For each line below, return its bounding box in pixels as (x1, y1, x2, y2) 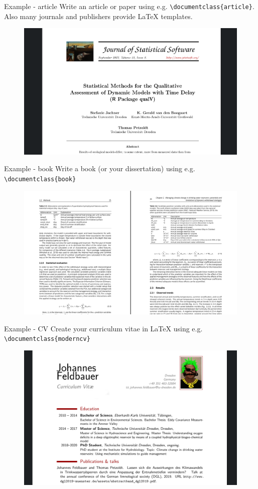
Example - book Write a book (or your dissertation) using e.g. (4, 163, 195, 174)
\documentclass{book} (4, 176, 76, 183)
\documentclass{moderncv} (4, 335, 90, 343)
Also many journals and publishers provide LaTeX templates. (4, 11, 193, 21)
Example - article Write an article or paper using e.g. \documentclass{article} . (4, 1, 254, 11)
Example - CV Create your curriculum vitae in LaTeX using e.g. (4, 323, 203, 333)
